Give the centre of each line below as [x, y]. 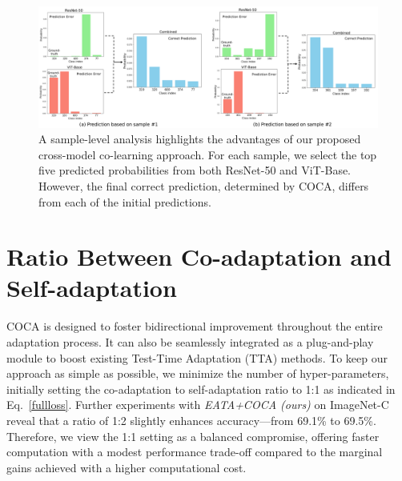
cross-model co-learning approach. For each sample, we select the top [208, 154]
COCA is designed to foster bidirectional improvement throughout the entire [195, 326]
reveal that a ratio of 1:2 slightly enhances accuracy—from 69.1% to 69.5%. [191, 420]
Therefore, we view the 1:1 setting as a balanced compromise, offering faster [193, 436]
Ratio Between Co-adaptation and [199, 257]
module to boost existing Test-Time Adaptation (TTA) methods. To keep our [197, 357]
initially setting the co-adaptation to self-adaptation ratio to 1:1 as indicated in [201, 389]
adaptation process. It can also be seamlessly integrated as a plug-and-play [190, 342]
